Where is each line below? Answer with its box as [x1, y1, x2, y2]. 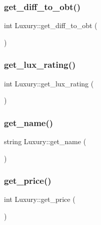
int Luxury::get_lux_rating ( [4, 78, 94, 88]
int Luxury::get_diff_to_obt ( [4, 20, 97, 31]
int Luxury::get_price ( [4, 194, 75, 204]
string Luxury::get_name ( [4, 136, 86, 147]
